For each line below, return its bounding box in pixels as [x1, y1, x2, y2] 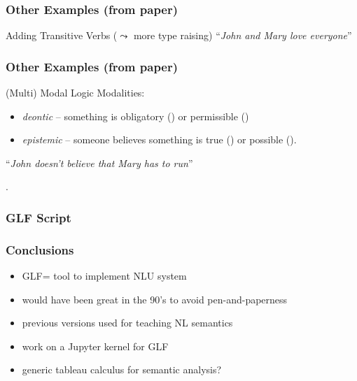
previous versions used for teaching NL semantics [22, 315, 233, 330]
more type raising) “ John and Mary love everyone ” [133, 28, 352, 43]
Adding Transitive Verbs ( [6, 28, 118, 43]
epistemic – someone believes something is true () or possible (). [22, 132, 297, 147]
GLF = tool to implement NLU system [22, 268, 187, 283]
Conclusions [6, 240, 74, 258]
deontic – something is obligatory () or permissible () [22, 108, 249, 123]
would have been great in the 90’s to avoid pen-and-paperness [22, 292, 288, 306]
